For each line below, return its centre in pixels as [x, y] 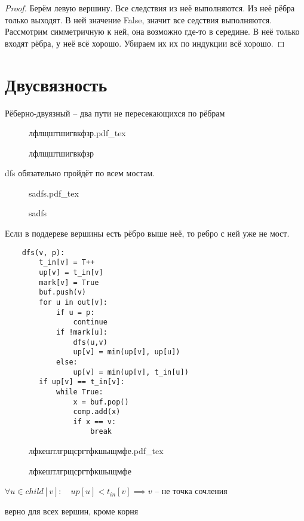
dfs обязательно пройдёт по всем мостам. [80, 173]
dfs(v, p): [43, 252]
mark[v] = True [69, 282]
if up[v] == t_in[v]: [82, 382]
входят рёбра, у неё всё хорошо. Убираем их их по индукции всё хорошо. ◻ [145, 43]
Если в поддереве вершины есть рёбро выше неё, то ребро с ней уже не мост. [147, 233]
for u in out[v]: [73, 302]
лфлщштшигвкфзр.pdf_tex [77, 133]
